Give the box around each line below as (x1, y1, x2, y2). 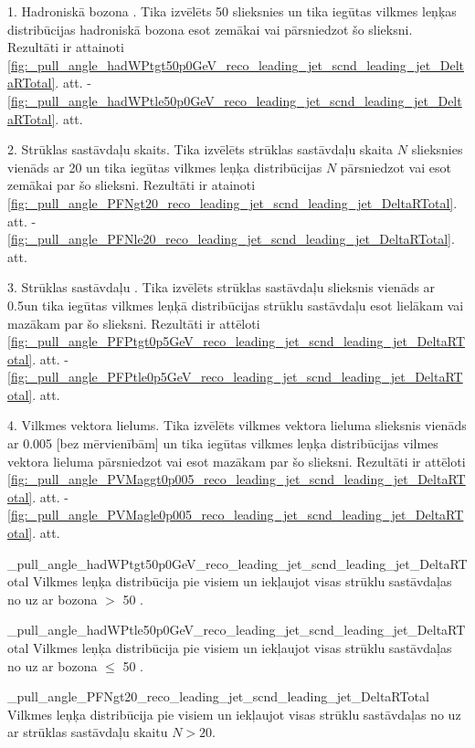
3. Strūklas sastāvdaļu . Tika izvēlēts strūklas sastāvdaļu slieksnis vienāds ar (7, 278, 436, 297)
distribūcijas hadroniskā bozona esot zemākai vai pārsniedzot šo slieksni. (7, 19, 413, 38)
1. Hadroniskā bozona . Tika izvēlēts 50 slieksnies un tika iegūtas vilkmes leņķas (7, 2, 457, 20)
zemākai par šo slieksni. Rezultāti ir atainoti (7, 175, 256, 195)
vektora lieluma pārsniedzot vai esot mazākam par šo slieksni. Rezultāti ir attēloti (7, 451, 466, 470)
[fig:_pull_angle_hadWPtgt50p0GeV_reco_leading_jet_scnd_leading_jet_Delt (7, 55, 465, 74)
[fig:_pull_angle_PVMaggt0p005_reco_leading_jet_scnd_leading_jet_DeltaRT (7, 469, 466, 489)
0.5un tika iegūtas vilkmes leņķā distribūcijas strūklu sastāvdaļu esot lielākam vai (7, 295, 464, 314)
